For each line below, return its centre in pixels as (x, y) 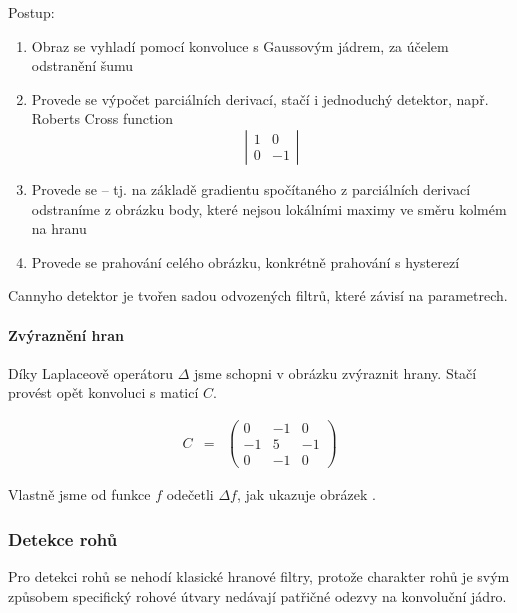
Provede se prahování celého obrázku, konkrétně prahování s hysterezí (245, 261)
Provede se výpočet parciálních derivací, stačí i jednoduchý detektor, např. (260, 98)
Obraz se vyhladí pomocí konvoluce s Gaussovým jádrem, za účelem (240, 45)
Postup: (31, 12)
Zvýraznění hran (66, 334)
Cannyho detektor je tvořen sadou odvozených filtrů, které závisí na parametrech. (258, 295)
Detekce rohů (63, 538)
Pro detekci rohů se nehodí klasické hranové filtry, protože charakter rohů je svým (259, 575)
